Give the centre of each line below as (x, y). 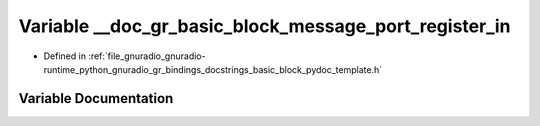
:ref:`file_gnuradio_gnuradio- (147, 56)
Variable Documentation (96, 98)
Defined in (65, 56)
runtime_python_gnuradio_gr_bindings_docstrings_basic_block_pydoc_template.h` (213, 69)
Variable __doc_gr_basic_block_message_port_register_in (264, 26)
